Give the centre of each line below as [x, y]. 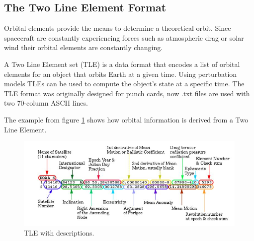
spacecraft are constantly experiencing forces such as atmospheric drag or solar [124, 37]
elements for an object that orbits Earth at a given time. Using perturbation [121, 74]
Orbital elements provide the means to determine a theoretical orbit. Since [118, 28]
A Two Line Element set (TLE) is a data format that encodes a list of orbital [122, 64]
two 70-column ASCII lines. [46, 103]
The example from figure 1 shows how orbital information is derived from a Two [126, 119]
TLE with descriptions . [59, 233]
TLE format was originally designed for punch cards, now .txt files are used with [127, 93]
